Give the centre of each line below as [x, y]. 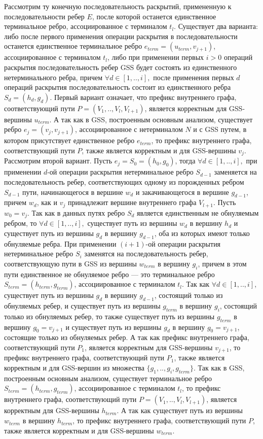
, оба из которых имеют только [202, 233]
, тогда [185, 161]
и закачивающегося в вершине [182, 192]
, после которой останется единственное [154, 16]
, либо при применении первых [156, 57]
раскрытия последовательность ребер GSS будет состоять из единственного [121, 67]
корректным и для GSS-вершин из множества [74, 368]
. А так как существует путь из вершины [180, 410]
